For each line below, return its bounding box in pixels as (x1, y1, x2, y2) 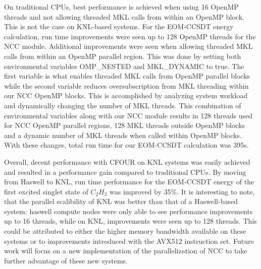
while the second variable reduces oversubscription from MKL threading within (4, 80, 249, 91)
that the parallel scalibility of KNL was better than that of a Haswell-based (4, 196, 238, 207)
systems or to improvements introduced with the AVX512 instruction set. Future (4, 235, 254, 246)
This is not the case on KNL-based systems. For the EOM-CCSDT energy (4, 21, 234, 32)
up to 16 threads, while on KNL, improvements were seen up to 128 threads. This (4, 216, 257, 226)
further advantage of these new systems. (4, 255, 128, 265)
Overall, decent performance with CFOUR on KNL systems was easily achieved (4, 156, 250, 167)
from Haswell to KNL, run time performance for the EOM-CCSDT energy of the (4, 176, 254, 187)
